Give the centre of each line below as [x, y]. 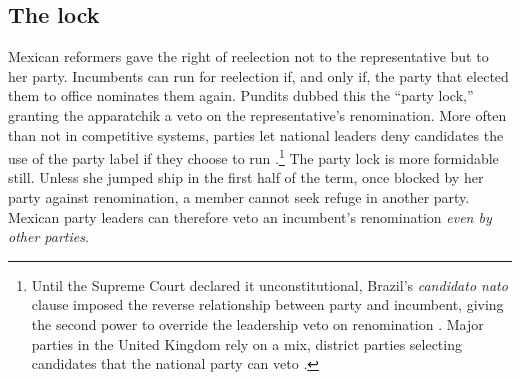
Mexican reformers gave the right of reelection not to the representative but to [248, 56]
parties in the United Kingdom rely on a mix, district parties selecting [246, 343]
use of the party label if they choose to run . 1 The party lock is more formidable [253, 156]
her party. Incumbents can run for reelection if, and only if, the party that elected [258, 75]
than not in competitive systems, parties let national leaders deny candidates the [256, 134]
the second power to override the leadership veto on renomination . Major [257, 323]
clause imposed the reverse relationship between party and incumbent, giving [267, 304]
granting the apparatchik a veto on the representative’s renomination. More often [257, 114]
